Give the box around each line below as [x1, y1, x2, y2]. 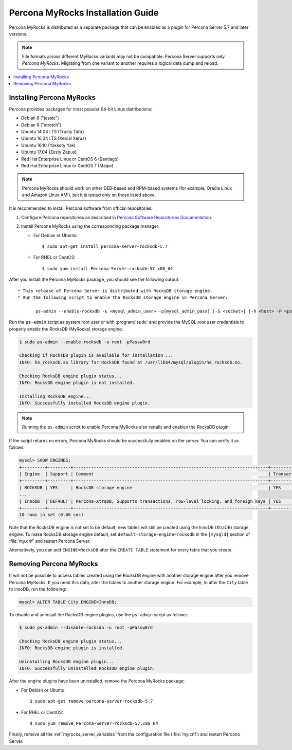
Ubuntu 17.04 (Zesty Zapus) [21, 149, 77, 155]
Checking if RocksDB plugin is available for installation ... [19, 353, 174, 358]
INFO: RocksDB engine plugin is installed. [19, 645, 125, 651]
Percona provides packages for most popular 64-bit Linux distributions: [9, 106, 153, 112]
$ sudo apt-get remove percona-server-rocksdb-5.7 [30, 698, 153, 704]
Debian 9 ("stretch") [21, 122, 62, 128]
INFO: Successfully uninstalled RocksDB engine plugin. [19, 666, 156, 671]
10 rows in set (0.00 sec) [19, 512, 84, 518]
